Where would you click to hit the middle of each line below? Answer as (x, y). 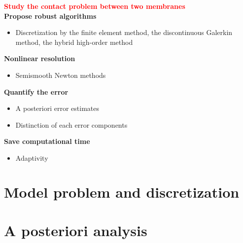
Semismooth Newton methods (61, 75)
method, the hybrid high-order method (74, 42)
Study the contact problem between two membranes (95, 6)
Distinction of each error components (71, 124)
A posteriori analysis (76, 230)
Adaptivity (32, 157)
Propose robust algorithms (50, 16)
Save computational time (47, 141)
